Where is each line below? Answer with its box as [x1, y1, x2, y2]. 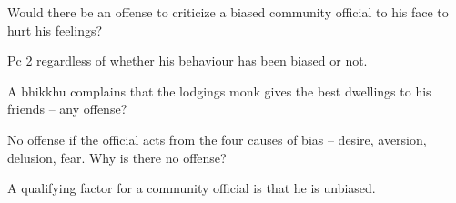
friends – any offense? [7, 99, 127, 118]
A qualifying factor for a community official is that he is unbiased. [7, 178, 376, 198]
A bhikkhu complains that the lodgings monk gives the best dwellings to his [7, 81, 431, 100]
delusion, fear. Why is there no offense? [7, 147, 227, 167]
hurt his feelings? [7, 20, 103, 39]
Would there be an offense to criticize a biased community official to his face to [7, 3, 449, 21]
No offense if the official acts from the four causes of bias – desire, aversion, [7, 129, 427, 148]
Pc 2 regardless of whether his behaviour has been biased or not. [7, 51, 368, 70]
